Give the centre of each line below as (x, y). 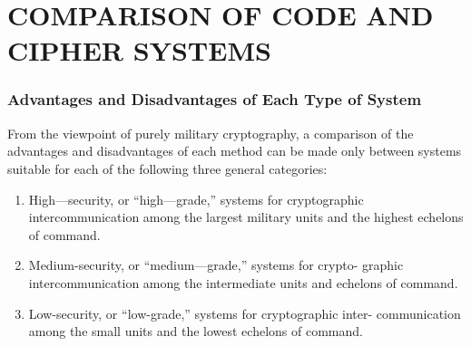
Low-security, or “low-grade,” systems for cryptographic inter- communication (245, 313)
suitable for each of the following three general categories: (167, 168)
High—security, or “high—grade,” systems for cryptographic (196, 199)
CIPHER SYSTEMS (139, 50)
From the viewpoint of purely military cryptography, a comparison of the (211, 133)
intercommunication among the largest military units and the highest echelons (246, 217)
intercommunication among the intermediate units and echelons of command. (243, 282)
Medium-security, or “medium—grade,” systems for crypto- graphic (216, 265)
